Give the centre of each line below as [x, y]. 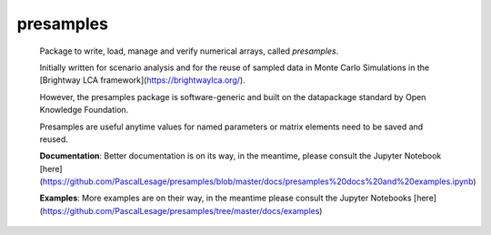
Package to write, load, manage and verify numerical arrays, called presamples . [189, 51]
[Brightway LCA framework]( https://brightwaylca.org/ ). [142, 80]
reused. [54, 139]
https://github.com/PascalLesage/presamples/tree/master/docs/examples [181, 210]
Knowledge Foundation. [84, 110]
